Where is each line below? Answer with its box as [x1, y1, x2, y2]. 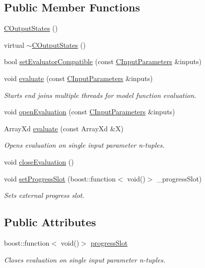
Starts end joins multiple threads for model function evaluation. [4, 89, 197, 100]
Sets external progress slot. [4, 190, 84, 200]
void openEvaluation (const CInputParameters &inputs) [4, 106, 175, 117]
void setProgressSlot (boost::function [4, 173, 116, 183]
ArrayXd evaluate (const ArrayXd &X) [4, 123, 124, 133]
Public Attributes [4, 214, 96, 230]
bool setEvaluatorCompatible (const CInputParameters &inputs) [4, 56, 202, 67]
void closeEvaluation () [4, 156, 74, 167]
